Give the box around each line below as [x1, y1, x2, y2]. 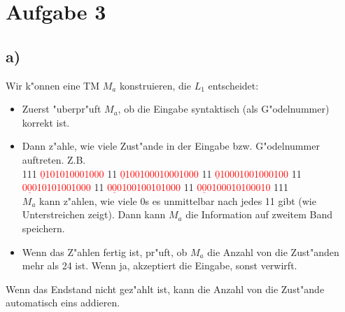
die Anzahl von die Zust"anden [207, 244, 339, 259]
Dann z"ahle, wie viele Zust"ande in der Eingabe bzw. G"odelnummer [22, 139, 320, 153]
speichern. [22, 220, 65, 235]
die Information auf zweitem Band [185, 207, 333, 222]
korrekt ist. [22, 115, 70, 129]
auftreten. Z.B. [22, 152, 86, 166]
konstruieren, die [119, 78, 191, 92]
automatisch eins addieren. [6, 295, 120, 310]
